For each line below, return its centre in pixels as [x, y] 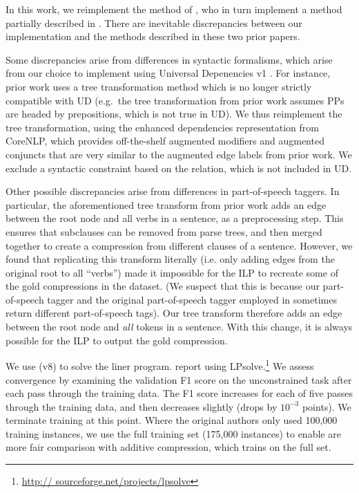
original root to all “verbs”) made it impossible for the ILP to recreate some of [172, 272]
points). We [327, 406]
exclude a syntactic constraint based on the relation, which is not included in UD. [179, 168]
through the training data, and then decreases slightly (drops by [142, 406]
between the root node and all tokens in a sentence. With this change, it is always [179, 327]
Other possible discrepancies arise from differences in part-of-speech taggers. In [173, 191]
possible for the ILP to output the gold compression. [117, 340]
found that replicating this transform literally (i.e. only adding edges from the [170, 259]
